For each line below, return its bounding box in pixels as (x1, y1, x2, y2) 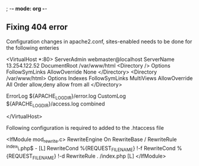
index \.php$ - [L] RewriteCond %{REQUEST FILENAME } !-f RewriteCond (6, 143, 176, 153)
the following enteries (6, 44, 59, 51)
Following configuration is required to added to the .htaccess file (6, 124, 165, 132)
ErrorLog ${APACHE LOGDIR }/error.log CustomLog (6, 92, 127, 101)
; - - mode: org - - (6, 5, 48, 12)
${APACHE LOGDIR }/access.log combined (6, 100, 105, 108)
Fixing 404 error (6, 22, 68, 32)
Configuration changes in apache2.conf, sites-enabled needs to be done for (6, 38, 192, 45)
